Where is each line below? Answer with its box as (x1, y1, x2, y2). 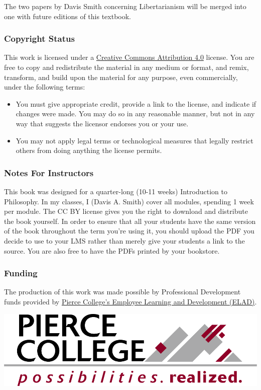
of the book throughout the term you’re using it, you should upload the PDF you (4, 225, 254, 236)
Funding (4, 267, 38, 279)
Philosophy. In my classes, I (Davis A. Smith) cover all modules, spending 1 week (4, 196, 254, 206)
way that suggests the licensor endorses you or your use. (16, 118, 189, 128)
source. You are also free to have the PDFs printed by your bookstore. (4, 245, 220, 256)
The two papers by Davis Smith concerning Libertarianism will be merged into (4, 1, 246, 11)
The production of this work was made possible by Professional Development (4, 286, 241, 297)
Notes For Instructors (4, 166, 94, 179)
